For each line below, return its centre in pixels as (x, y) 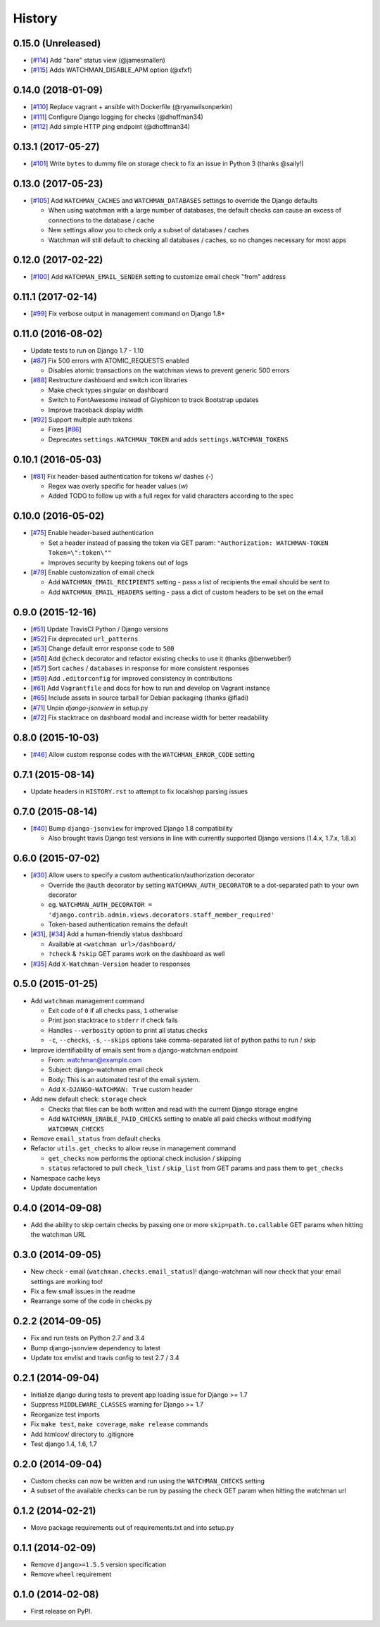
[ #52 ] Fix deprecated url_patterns (84, 639)
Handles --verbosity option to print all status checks (128, 1030)
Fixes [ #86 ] (65, 429)
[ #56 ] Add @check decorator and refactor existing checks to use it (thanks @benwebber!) (161, 658)
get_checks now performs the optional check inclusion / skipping (145, 1158)
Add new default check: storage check (89, 1099)
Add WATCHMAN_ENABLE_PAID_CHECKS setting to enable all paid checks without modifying (180, 1119)
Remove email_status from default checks (96, 1139)
